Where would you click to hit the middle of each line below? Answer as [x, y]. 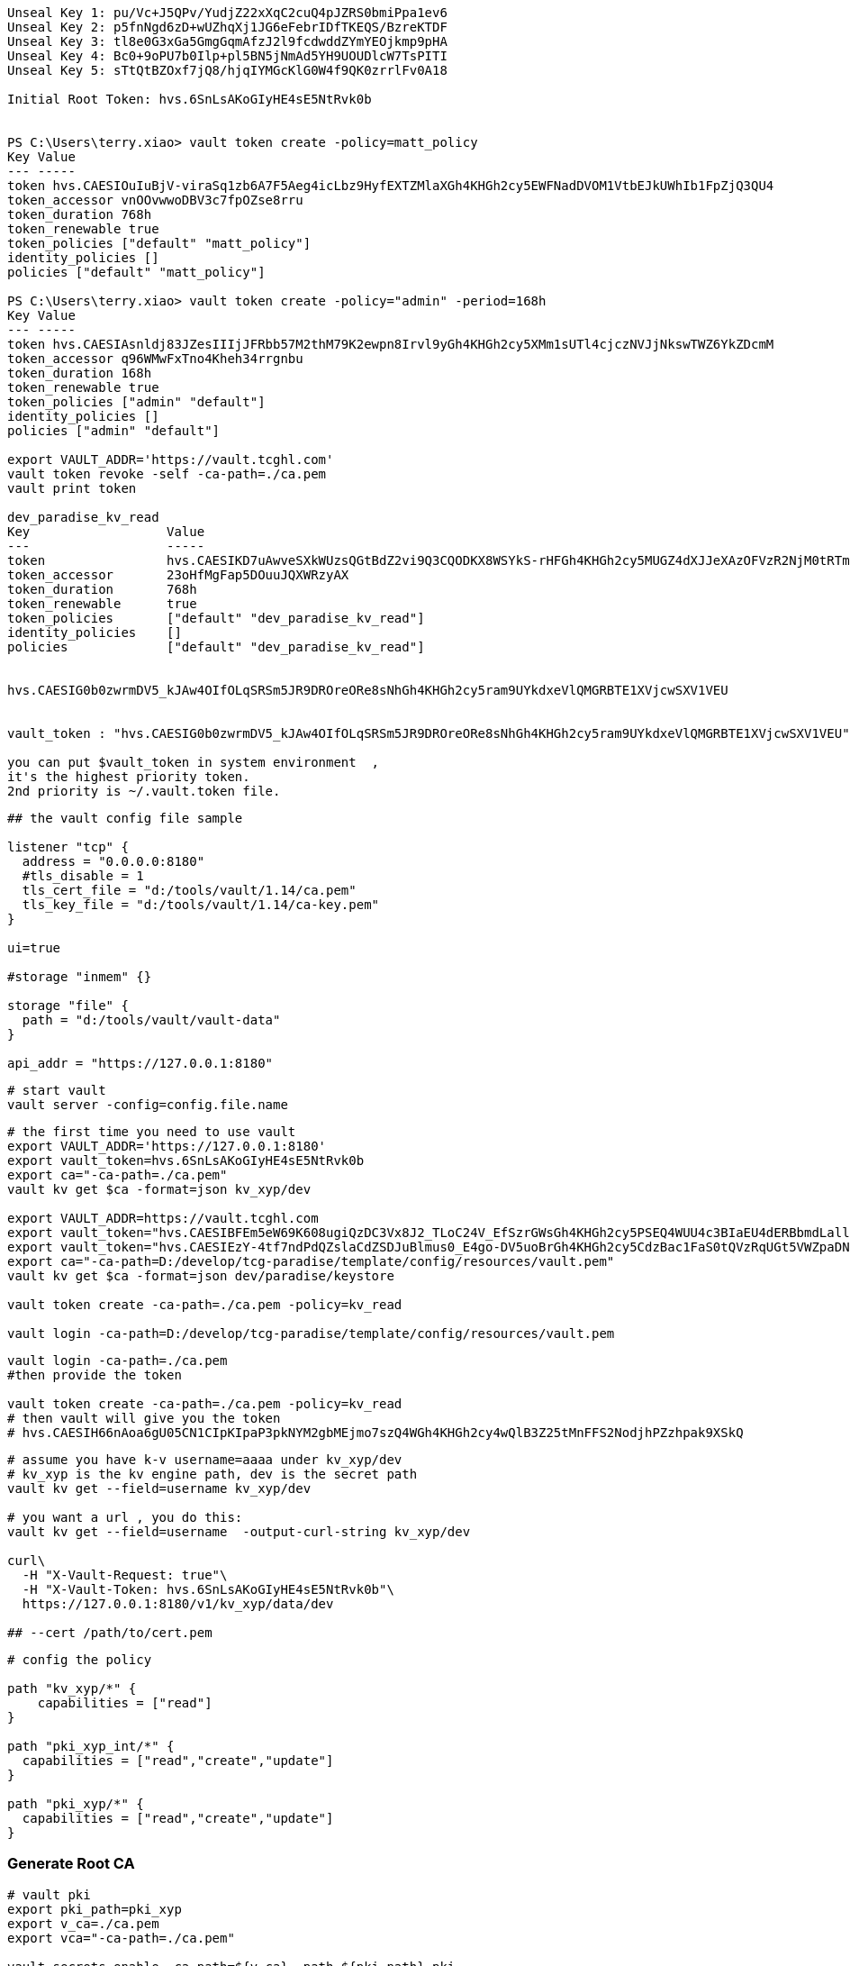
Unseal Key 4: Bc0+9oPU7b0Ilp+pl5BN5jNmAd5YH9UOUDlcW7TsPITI [227, 56]
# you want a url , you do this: [125, 1517]
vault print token [72, 488]
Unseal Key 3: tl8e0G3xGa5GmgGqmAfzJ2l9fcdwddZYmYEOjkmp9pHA [227, 41]
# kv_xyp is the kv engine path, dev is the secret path [212, 1474]
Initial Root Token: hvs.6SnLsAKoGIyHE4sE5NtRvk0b [190, 99]
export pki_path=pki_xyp [95, 1909]
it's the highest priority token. [129, 777]
